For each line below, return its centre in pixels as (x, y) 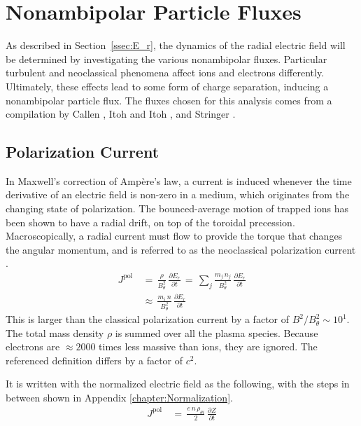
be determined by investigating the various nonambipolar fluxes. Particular (167, 59)
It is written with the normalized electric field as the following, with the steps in (178, 384)
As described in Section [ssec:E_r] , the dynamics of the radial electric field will (176, 45)
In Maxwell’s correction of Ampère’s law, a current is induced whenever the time (179, 180)
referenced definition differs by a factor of (94, 360)
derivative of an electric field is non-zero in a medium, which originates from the (178, 194)
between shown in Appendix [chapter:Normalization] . (119, 398)
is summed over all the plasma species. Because (217, 332)
